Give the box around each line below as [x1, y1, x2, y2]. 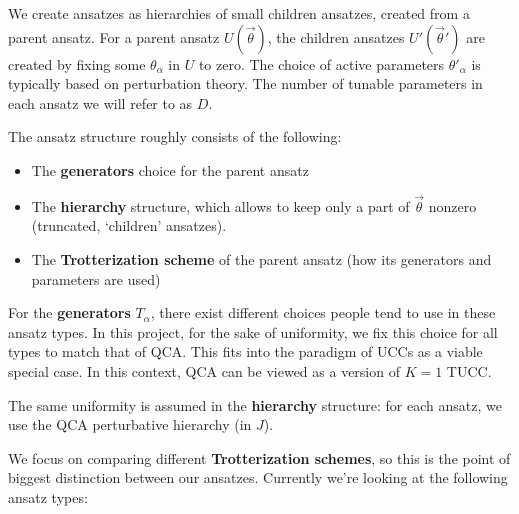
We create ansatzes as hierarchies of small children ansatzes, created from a [8, 3, 470, 23]
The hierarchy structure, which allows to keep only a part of [31, 195, 410, 216]
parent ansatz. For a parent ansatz [8, 26, 220, 47]
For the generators [8, 302, 131, 323]
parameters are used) [31, 268, 161, 289]
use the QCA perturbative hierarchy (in [8, 414, 252, 435]
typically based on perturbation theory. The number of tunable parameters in [8, 73, 483, 94]
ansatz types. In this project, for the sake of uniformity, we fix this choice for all [8, 321, 498, 342]
